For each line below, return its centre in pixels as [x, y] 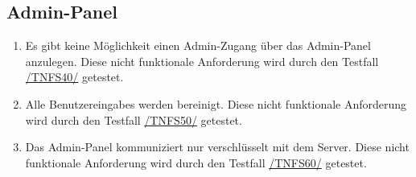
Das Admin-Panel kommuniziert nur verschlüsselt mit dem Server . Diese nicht [217, 147]
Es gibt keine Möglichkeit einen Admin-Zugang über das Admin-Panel [198, 45]
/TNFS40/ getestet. [74, 77]
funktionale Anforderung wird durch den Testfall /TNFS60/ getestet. [196, 162]
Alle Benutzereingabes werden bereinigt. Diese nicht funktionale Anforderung [216, 103]
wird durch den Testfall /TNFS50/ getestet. [134, 119]
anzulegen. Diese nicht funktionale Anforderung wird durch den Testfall [202, 61]
